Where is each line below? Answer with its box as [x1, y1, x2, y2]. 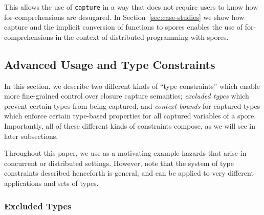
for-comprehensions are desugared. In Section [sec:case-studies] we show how [4, 11, 245, 22]
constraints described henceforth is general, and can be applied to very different [4, 168, 254, 178]
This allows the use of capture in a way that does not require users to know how [4, 2, 258, 12]
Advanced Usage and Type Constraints [4, 56, 215, 72]
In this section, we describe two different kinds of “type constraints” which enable [4, 80, 260, 91]
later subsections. [4, 130, 58, 141]
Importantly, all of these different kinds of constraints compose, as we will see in [4, 121, 256, 131]
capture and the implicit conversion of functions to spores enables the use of [4, 21, 243, 32]
